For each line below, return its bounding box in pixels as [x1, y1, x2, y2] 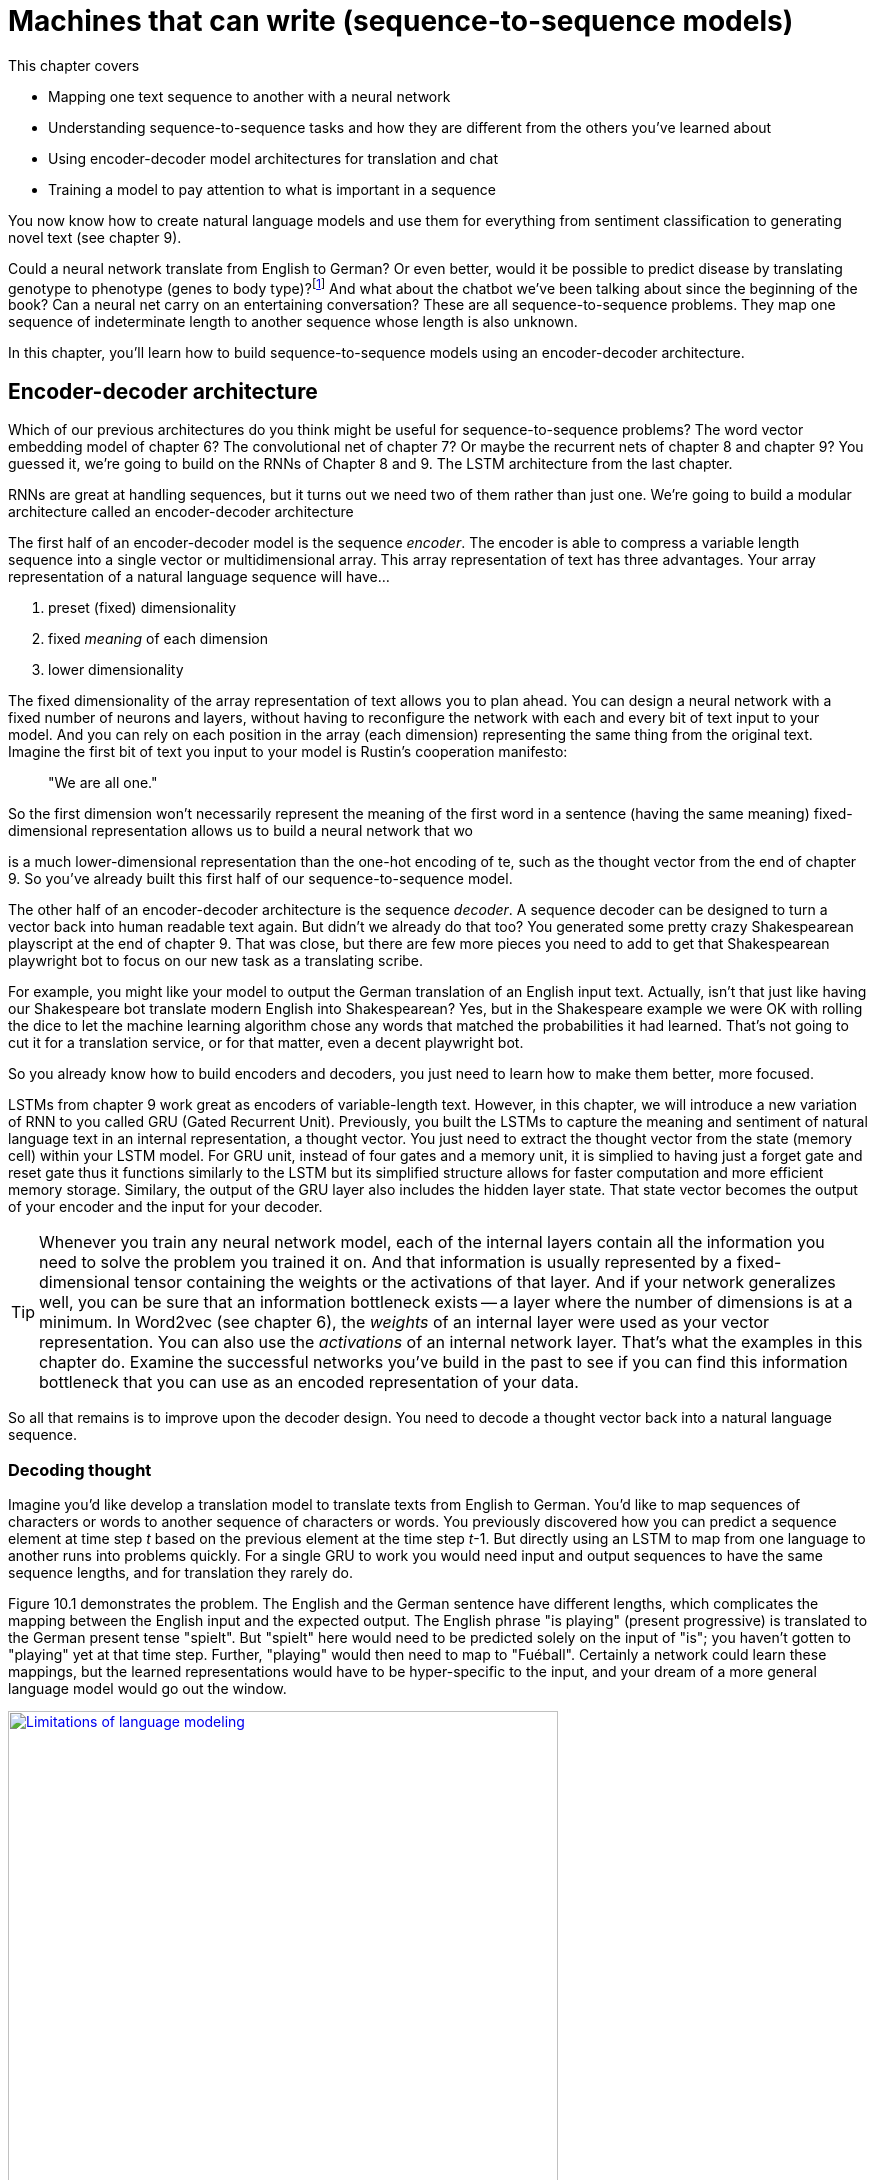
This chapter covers [8, 56, 140, 74]
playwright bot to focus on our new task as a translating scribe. [8, 952, 424, 970]
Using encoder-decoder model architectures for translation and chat [48, 149, 498, 167]
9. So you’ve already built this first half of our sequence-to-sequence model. [8, 870, 513, 888]
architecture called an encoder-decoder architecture [8, 503, 354, 521]
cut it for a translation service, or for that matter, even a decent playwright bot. [8, 1034, 524, 1052]
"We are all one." [48, 774, 158, 792]
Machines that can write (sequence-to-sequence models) [8, 4, 794, 38]
